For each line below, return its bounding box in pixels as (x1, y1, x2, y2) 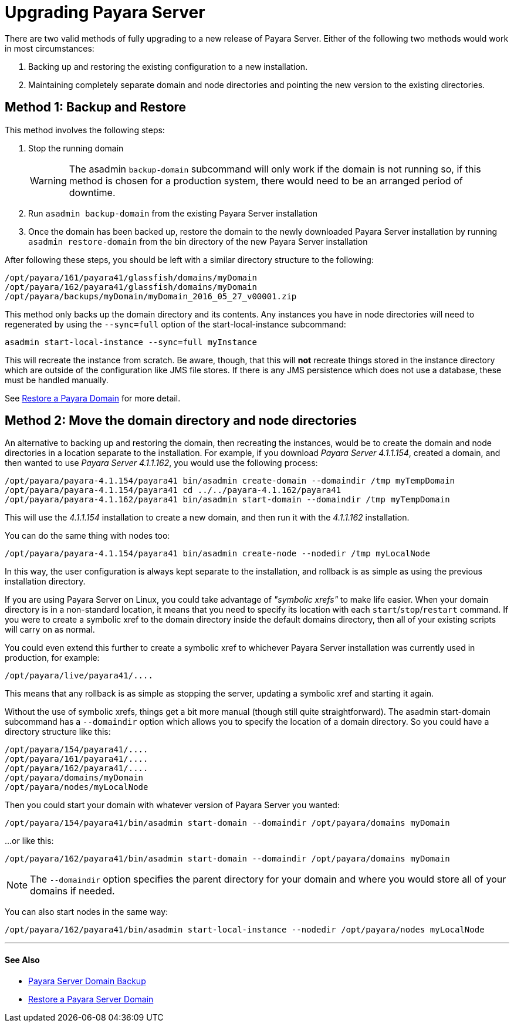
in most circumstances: (5, 43, 94, 53)
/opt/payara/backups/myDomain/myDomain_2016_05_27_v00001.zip (5, 291, 297, 301)
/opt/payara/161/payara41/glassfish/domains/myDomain (5, 272, 257, 282)
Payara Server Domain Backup (28, 975, 146, 986)
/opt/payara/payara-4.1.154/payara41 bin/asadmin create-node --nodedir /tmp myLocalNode (5, 549, 430, 559)
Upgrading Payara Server (5, 2, 205, 22)
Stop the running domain (28, 143, 124, 153)
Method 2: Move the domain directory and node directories (5, 413, 357, 428)
